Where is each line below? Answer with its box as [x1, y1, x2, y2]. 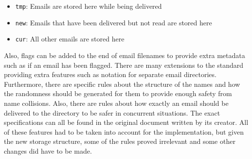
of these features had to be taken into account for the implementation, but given [4, 126, 244, 137]
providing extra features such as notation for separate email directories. [4, 69, 216, 79]
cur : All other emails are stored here [15, 34, 125, 44]
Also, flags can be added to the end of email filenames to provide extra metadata [4, 50, 245, 60]
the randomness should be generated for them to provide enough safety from [4, 88, 232, 99]
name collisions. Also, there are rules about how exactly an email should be [4, 98, 229, 108]
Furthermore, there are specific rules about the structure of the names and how [4, 79, 240, 89]
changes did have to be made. [4, 145, 92, 156]
